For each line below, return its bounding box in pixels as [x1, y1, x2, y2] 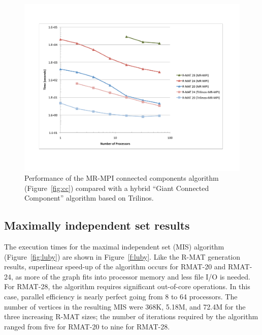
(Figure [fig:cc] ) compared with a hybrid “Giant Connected [24, 182, 209, 193]
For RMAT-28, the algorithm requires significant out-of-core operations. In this [4, 281, 250, 292]
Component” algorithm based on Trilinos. [24, 192, 154, 203]
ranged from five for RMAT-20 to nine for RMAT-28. [4, 321, 170, 331]
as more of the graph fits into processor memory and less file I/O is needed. [15, 271, 250, 282]
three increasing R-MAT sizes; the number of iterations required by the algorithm [4, 311, 258, 322]
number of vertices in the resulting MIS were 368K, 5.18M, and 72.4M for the [4, 301, 246, 312]
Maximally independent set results [4, 217, 190, 233]
